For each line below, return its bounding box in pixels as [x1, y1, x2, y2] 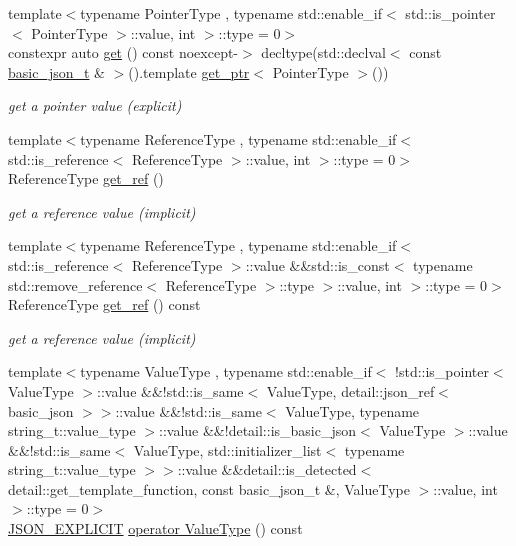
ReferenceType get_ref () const [8, 294, 201, 315]
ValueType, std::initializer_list [133, 439, 322, 460]
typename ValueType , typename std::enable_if [80, 361, 372, 382]
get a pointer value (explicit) [8, 95, 182, 116]
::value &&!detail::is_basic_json [159, 420, 357, 441]
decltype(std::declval [261, 42, 386, 63]
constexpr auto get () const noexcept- [8, 42, 239, 63]
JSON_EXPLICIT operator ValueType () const [8, 518, 303, 539]
